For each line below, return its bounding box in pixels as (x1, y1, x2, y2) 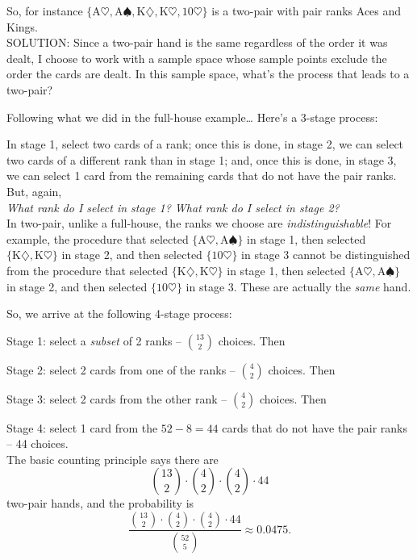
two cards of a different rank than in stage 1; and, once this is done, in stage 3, (6, 151, 397, 168)
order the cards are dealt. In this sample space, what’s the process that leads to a (6, 65, 410, 82)
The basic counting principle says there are (6, 450, 219, 467)
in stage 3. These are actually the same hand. (186, 278, 411, 295)
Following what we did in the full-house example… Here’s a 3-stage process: (6, 108, 378, 125)
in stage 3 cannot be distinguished (241, 246, 411, 263)
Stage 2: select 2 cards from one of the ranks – (6, 361, 236, 378)
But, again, (6, 182, 62, 199)
